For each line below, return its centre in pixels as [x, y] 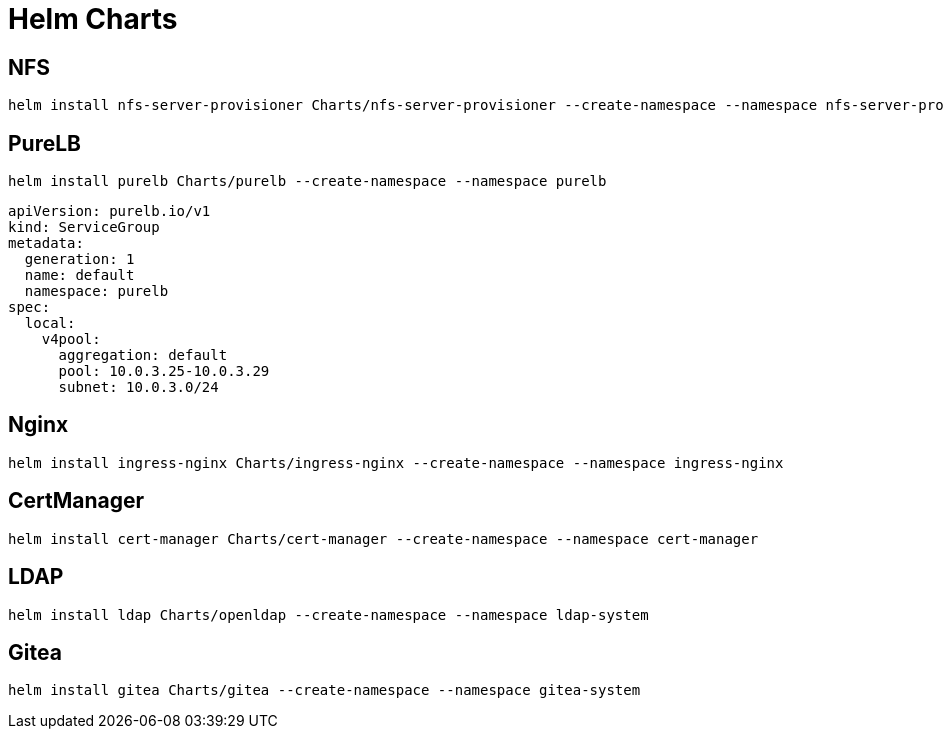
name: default [79, 275]
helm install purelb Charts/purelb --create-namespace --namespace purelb [307, 181]
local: [50, 323]
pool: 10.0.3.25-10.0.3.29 [164, 371]
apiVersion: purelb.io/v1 [109, 211]
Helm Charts [93, 19]
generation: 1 [79, 259]
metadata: [46, 243]
